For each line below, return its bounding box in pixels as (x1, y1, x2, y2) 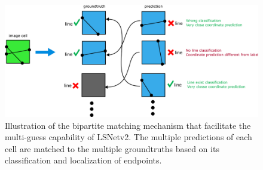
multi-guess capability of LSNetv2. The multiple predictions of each (5, 131, 252, 143)
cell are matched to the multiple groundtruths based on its (5, 142, 219, 154)
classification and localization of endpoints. (5, 154, 162, 166)
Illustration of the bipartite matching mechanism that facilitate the (5, 119, 251, 131)
